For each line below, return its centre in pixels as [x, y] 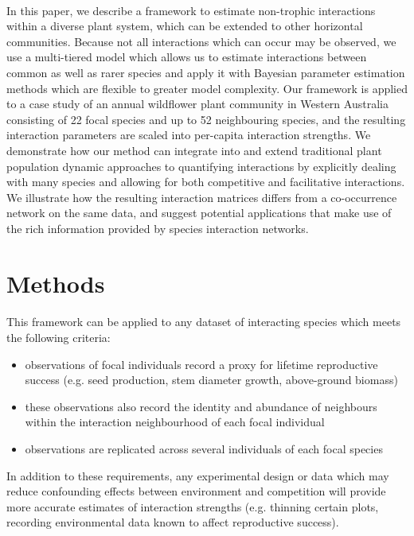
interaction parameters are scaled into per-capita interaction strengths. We [189, 135]
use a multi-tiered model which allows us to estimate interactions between [187, 57]
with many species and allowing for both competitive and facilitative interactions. [206, 182]
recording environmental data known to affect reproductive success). [173, 522]
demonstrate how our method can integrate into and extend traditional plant [194, 150]
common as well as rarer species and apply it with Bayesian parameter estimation [206, 72]
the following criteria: [59, 338]
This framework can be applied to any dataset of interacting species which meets [204, 322]
